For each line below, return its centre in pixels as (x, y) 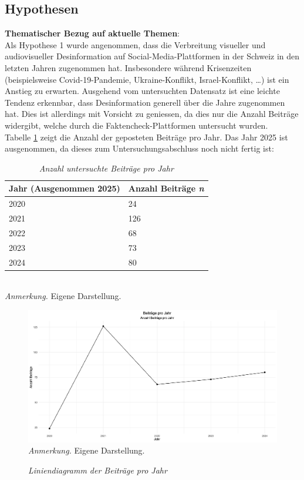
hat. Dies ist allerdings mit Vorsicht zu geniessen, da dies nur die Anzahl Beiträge (152, 114)
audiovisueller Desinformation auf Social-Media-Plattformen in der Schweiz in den (152, 56)
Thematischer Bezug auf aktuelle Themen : (92, 33)
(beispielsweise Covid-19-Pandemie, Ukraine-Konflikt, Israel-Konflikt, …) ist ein (147, 79)
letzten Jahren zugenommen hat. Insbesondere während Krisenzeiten (128, 67)
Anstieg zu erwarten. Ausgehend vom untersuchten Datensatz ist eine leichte (142, 91)
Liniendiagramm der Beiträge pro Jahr (98, 470)
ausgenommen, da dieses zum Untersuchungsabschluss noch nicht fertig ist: (139, 148)
